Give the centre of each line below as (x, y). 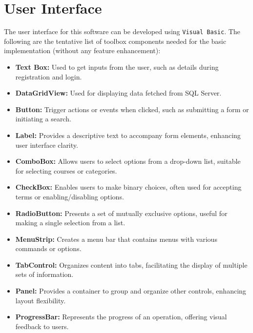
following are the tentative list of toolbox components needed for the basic (115, 41)
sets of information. (44, 274)
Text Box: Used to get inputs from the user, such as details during (117, 67)
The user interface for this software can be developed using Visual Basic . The (122, 31)
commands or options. (48, 248)
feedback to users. (42, 326)
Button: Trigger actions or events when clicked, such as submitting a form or (132, 109)
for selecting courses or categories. (66, 170)
